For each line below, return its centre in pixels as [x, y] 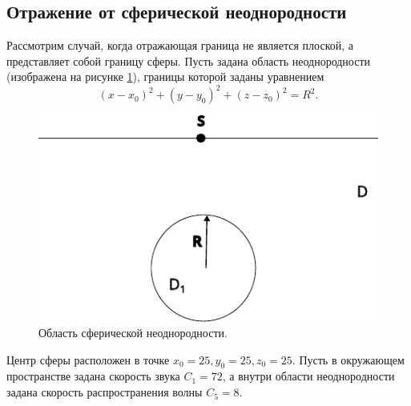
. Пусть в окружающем [348, 359]
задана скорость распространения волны [105, 392]
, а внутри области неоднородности [308, 376]
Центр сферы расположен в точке [88, 359]
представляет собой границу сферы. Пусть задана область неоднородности [189, 60]
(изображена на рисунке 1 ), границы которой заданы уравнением [165, 76]
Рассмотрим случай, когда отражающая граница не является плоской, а [180, 45]
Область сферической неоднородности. [133, 333]
